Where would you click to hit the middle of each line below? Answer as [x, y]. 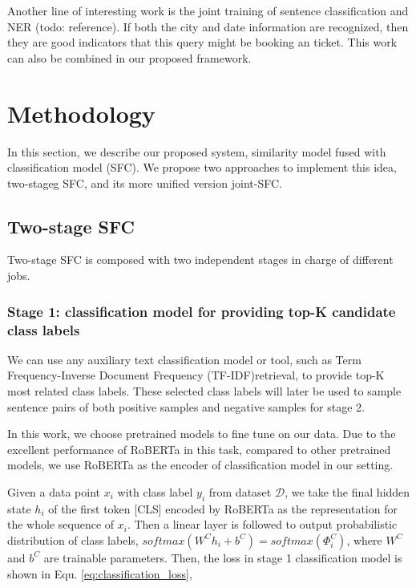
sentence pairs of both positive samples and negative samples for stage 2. [186, 406]
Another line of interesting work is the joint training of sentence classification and [208, 10]
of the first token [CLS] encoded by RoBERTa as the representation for [223, 508]
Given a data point [54, 491]
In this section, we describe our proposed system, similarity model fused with [197, 151]
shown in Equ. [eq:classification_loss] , [100, 573]
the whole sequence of [61, 524]
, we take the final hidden [347, 491]
